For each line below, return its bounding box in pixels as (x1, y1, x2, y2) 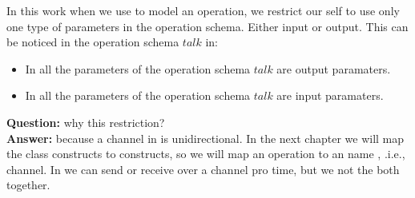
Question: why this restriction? (6, 113, 165, 130)
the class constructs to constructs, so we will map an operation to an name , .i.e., (6, 145, 405, 162)
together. (6, 176, 50, 193)
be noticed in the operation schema (6, 34, 179, 50)
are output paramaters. (276, 60, 391, 77)
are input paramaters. (276, 87, 384, 104)
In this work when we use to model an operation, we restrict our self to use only (6, 2, 400, 18)
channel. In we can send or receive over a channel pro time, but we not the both (6, 160, 400, 177)
